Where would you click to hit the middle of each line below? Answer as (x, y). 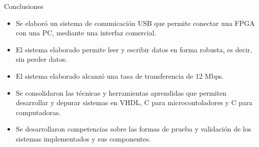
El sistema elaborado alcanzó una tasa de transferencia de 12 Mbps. (120, 75)
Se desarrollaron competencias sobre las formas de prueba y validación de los (133, 129)
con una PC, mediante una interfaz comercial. (86, 33)
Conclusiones (24, 6)
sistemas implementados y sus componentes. (83, 138)
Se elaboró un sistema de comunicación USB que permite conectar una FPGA (135, 23)
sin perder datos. (41, 59)
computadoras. (38, 112)
